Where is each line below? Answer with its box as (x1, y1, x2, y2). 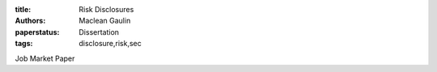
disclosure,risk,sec (78, 39, 142, 49)
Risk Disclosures (78, 5, 134, 14)
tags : (15, 39, 33, 49)
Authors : (15, 16, 46, 26)
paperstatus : (15, 27, 60, 36)
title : (15, 5, 32, 14)
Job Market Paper (15, 53, 75, 63)
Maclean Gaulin (78, 16, 131, 26)
